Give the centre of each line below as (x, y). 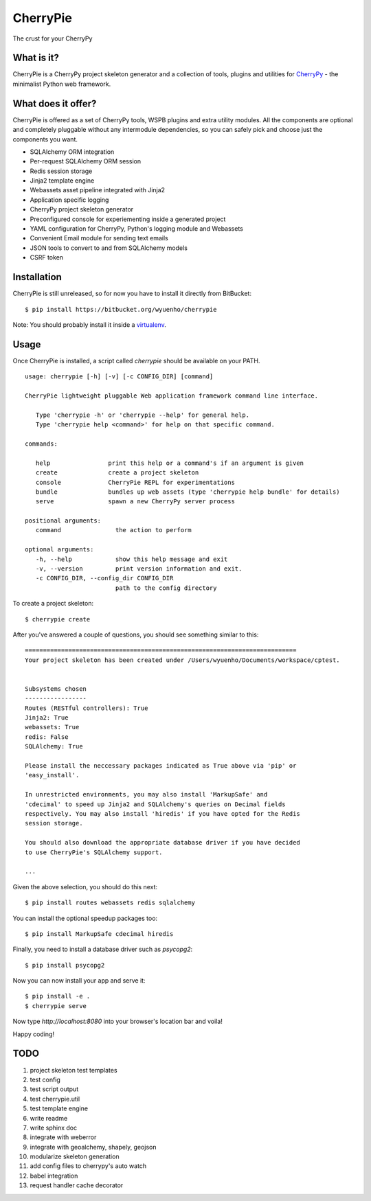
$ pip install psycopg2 (65, 965)
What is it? (36, 58)
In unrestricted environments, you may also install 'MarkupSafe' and (146, 794)
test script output (54, 1089)
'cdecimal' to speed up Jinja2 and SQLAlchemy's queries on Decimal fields (155, 804)
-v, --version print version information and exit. (139, 569)
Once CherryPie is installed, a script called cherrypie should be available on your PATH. (136, 361)
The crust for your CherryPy (53, 38)
